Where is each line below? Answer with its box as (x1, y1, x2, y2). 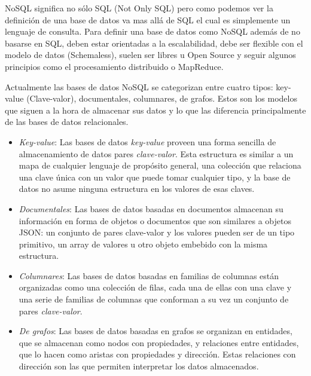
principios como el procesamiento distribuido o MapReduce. (5, 60, 224, 72)
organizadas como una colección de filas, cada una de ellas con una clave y (19, 281, 292, 294)
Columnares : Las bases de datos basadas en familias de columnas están (19, 269, 279, 282)
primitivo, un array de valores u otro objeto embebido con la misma (19, 237, 268, 250)
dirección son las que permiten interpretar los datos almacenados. (19, 360, 259, 372)
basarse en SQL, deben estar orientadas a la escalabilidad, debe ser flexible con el (5, 36, 303, 49)
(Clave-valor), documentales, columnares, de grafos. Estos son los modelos (26, 92, 297, 105)
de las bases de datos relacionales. (5, 115, 129, 128)
